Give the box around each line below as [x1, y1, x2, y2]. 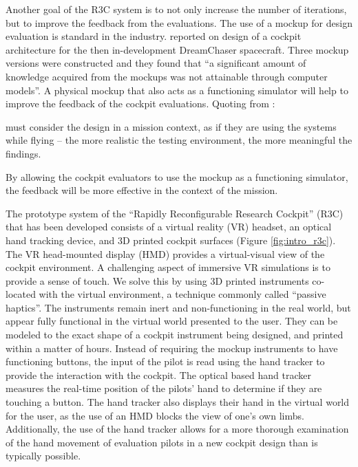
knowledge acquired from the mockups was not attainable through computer [6, 69, 328, 83]
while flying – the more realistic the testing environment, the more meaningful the [6, 133, 352, 147]
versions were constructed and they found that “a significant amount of [6, 56, 306, 70]
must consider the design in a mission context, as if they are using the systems [6, 119, 337, 133]
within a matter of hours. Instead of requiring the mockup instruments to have [6, 340, 338, 355]
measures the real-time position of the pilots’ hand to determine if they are [6, 381, 322, 395]
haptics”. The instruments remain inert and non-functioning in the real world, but [6, 300, 351, 314]
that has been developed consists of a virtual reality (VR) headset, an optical [6, 219, 332, 234]
